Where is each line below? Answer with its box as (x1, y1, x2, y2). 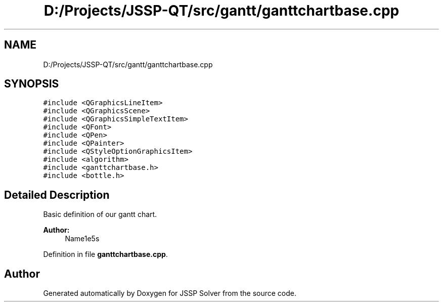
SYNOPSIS (4, 77, 59, 91)
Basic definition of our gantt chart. (43, 210, 157, 219)
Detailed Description (4, 188, 110, 201)
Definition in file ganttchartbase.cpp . (43, 250, 168, 259)
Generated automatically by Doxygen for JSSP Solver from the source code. (43, 289, 297, 298)
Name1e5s (65, 234, 100, 243)
